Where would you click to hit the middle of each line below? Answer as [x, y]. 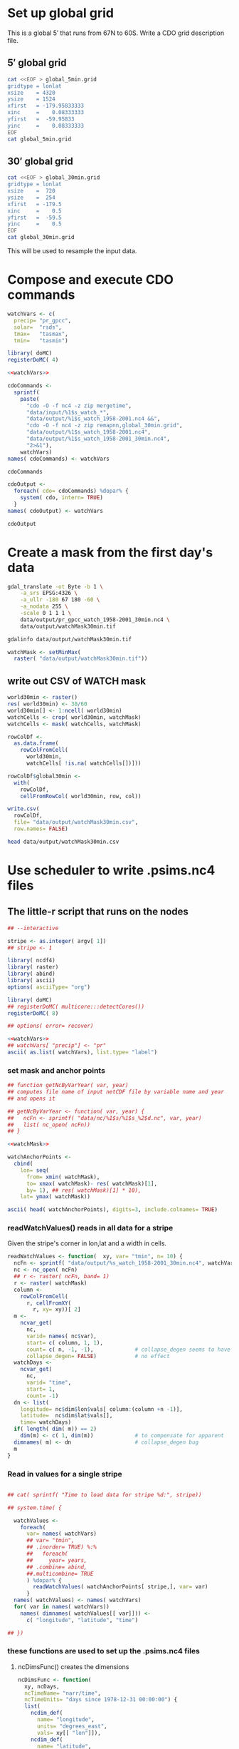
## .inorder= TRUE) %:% [62, 1547]
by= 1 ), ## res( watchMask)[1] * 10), [84, 1190]
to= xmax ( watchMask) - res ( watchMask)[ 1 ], [92, 1183]
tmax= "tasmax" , [41, 334]
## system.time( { [34, 1508]
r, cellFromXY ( [49, 1303]
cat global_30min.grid [41, 238]
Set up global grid [60, 13]
